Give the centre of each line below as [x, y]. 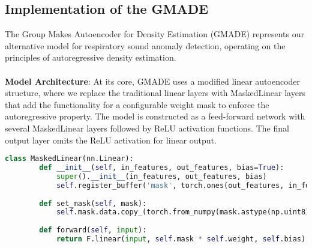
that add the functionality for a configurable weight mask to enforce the [137, 104]
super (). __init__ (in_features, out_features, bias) [161, 176]
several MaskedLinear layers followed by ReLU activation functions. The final [147, 128]
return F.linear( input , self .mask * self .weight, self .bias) [181, 239]
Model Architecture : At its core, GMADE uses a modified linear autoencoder [153, 81]
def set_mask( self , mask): [93, 203]
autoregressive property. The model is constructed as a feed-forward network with [155, 116]
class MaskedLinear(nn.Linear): [69, 159]
